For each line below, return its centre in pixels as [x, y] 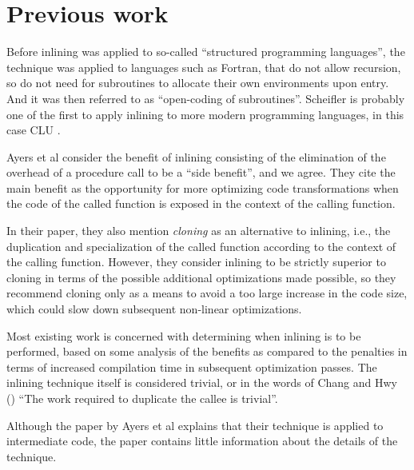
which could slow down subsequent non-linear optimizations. [154, 309]
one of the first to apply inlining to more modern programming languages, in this [205, 114]
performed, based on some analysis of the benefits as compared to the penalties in [207, 351]
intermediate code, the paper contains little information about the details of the [202, 441]
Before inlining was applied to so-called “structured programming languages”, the [206, 52]
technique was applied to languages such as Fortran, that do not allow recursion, [204, 67]
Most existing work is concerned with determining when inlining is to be [184, 335]
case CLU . [34, 130]
